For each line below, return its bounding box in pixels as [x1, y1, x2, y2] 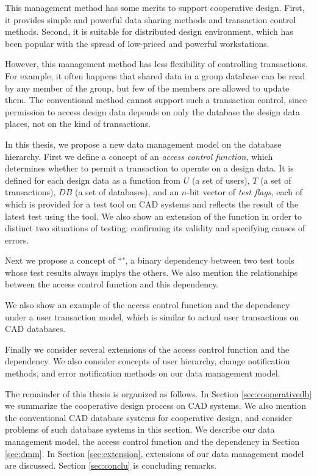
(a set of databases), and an [74, 186, 179, 198]
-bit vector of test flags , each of [187, 186, 303, 198]
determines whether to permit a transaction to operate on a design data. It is [5, 162, 294, 175]
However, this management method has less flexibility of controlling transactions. [5, 57, 308, 70]
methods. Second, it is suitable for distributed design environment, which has [5, 25, 293, 38]
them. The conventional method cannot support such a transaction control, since [5, 93, 307, 106]
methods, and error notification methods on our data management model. [5, 367, 280, 380]
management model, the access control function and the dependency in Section [5, 435, 300, 447]
